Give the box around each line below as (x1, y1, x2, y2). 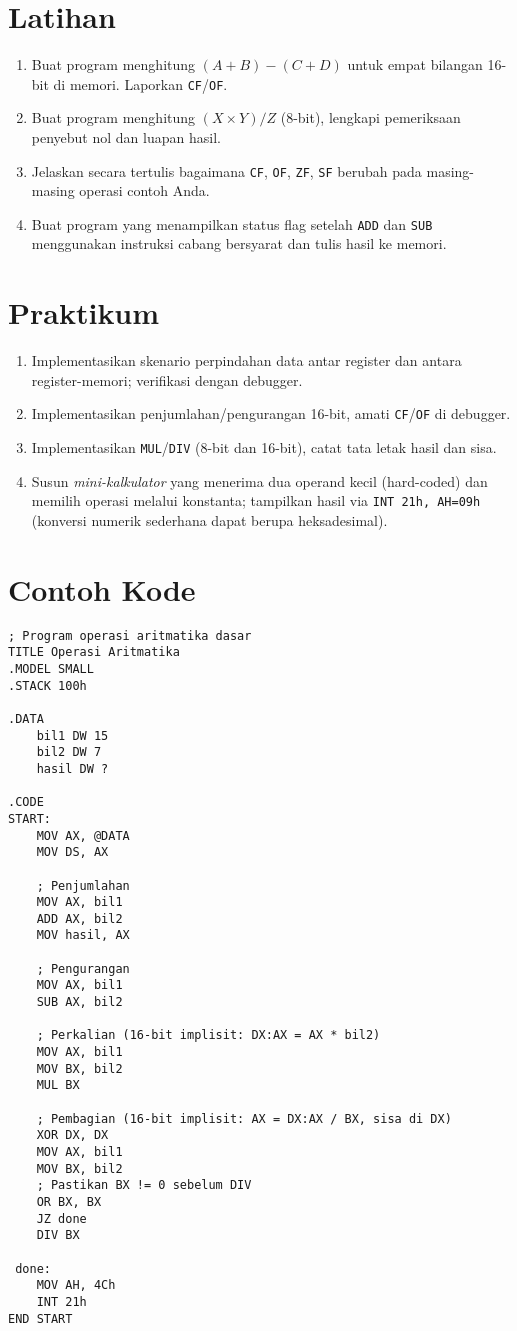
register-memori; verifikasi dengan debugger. (31, 369, 303, 390)
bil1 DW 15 (36, 728, 109, 743)
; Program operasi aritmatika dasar (8, 628, 252, 643)
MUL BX (36, 1078, 80, 1093)
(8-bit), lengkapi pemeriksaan (280, 107, 461, 128)
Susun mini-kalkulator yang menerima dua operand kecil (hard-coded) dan (31, 470, 488, 491)
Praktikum (8, 292, 160, 333)
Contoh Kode (8, 568, 196, 609)
